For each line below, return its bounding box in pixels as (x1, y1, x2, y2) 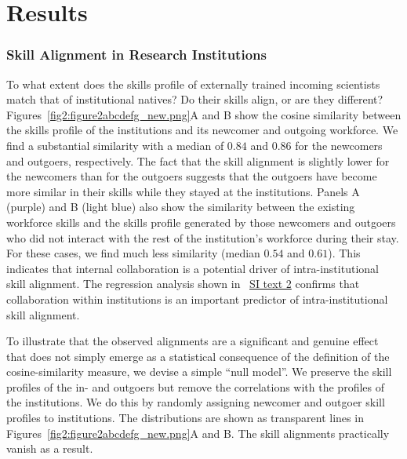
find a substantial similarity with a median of (6, 137, 224, 153)
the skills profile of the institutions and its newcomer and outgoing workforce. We (6, 122, 398, 138)
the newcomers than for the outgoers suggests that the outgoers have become (6, 168, 377, 184)
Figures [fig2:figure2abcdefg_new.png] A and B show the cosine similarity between (6, 106, 402, 122)
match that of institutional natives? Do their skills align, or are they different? (6, 91, 383, 107)
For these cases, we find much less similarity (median (6, 245, 260, 261)
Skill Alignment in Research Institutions (6, 45, 267, 64)
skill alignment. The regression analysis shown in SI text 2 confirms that (6, 275, 360, 292)
